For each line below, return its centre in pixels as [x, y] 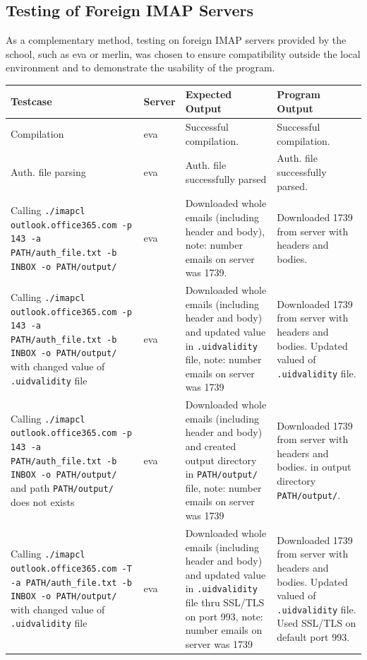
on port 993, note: [224, 616]
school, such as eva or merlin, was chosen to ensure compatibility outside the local [183, 53]
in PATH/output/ [221, 474]
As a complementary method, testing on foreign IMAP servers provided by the [176, 40]
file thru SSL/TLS [225, 602]
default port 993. [313, 636]
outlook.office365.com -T [71, 568]
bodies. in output [314, 467]
